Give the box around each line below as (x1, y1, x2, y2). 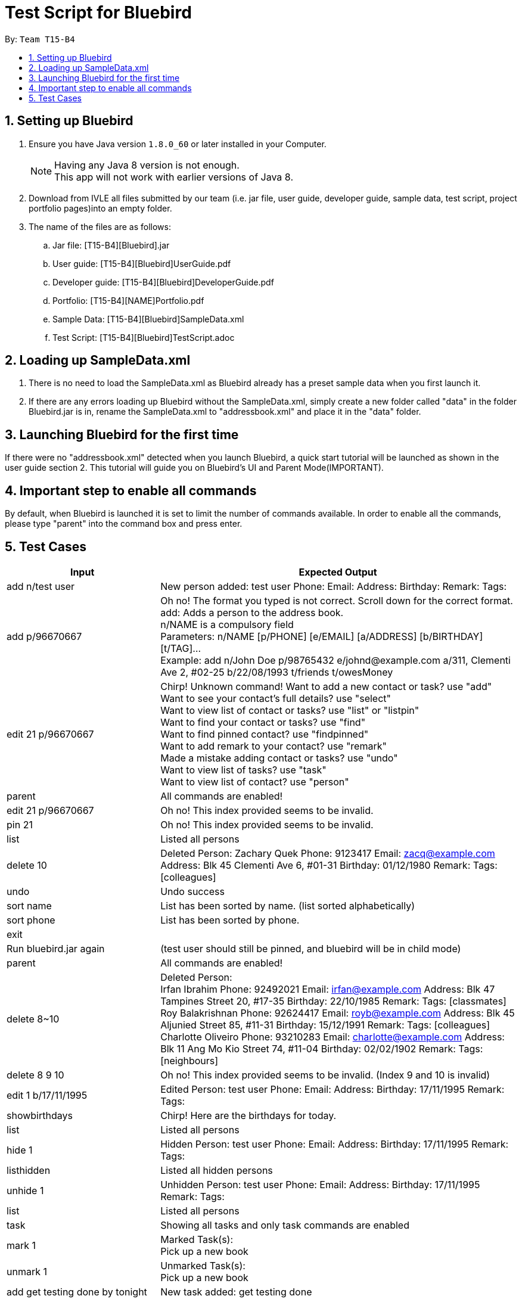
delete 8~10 (7, 1012, 60, 1025)
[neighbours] (160, 1054, 219, 1067)
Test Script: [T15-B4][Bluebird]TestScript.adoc (52, 332, 235, 343)
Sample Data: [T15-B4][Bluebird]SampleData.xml (52, 313, 244, 324)
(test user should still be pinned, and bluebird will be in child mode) (160, 942, 461, 955)
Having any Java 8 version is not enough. (54, 159, 240, 171)
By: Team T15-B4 (5, 33, 75, 44)
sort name (7, 899, 52, 912)
